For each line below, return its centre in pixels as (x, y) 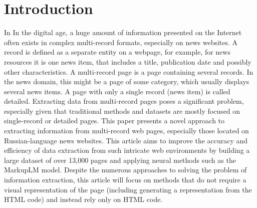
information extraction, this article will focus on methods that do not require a (125, 180)
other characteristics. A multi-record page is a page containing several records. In (129, 71)
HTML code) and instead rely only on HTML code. (83, 199)
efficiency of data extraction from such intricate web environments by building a (127, 150)
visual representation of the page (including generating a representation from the (128, 189)
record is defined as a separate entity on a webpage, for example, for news (117, 52)
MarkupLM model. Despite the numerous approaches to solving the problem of (125, 170)
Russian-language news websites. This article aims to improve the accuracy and (126, 140)
